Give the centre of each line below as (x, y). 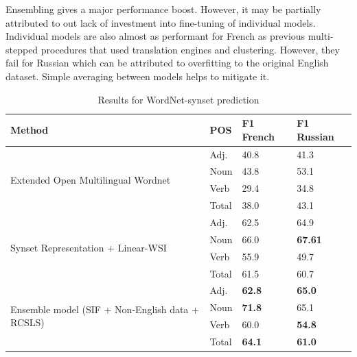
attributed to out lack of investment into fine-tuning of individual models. (161, 22)
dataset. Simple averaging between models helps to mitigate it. (138, 76)
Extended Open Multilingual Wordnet (91, 179)
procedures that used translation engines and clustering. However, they (190, 49)
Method (30, 129)
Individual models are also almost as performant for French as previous (156, 36)
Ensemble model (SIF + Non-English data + (105, 309)
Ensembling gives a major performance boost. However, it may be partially (163, 9)
